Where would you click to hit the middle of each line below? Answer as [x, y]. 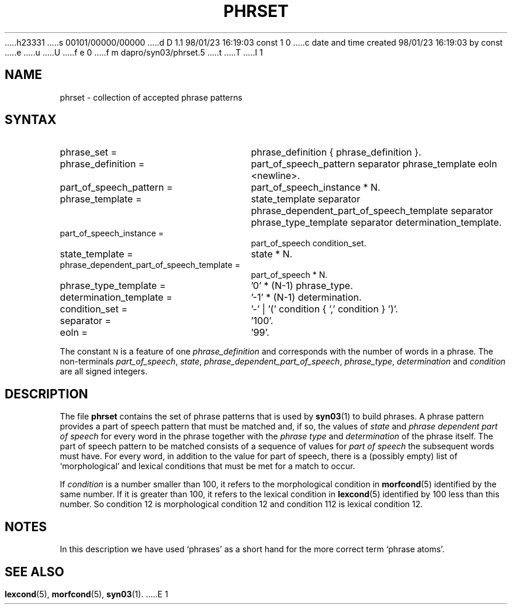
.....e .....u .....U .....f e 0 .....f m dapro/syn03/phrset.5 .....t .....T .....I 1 [134, 52]
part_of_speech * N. [289, 275]
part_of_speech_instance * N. [316, 187]
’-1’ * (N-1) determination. [306, 297]
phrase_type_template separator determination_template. [376, 223]
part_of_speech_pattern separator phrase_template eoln [374, 164]
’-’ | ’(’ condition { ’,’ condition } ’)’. [324, 309]
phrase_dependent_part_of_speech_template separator [372, 211]
